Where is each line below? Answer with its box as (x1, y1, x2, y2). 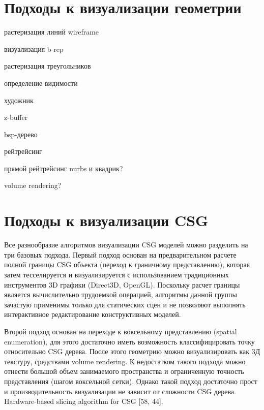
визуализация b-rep (4, 43, 64, 54)
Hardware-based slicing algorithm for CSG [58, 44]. (4, 396, 163, 406)
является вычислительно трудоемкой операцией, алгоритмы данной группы (4, 289, 237, 300)
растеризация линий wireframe (4, 26, 99, 37)
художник (4, 94, 34, 105)
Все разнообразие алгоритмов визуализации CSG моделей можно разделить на (4, 239, 248, 250)
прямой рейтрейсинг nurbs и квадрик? (4, 163, 123, 173)
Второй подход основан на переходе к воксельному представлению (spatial (4, 326, 237, 336)
